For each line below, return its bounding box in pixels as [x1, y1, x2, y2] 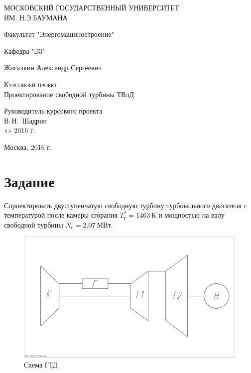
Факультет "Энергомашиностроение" [4, 29, 114, 39]
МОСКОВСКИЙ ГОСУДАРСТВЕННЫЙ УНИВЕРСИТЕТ [4, 2, 179, 12]
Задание [4, 171, 55, 191]
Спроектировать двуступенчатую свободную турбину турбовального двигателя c [4, 200, 247, 210]
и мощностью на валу [158, 210, 225, 220]
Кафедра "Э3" [4, 45, 45, 56]
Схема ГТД [24, 360, 58, 370]
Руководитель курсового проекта [4, 106, 103, 116]
